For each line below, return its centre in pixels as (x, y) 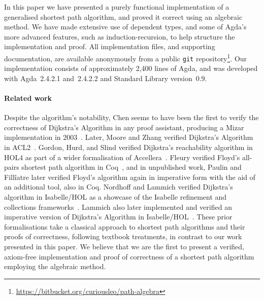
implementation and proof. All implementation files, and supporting (110, 46)
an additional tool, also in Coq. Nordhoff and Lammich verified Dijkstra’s (119, 187)
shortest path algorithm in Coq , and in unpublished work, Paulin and (131, 167)
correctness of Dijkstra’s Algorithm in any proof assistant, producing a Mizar (124, 127)
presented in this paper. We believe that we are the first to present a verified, (124, 246)
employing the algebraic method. (55, 266)
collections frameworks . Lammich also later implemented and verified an (118, 207)
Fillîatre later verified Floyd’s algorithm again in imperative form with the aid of (130, 177)
